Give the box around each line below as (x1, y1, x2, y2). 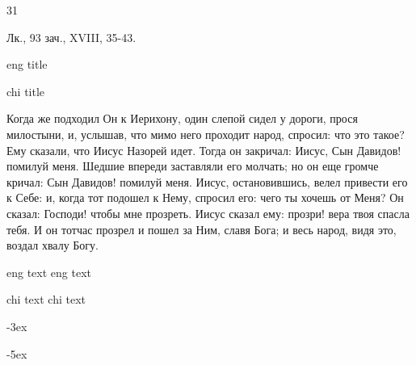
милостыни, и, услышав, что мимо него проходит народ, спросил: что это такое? (6, 125, 405, 142)
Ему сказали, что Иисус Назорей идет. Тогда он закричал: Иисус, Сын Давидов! (6, 141, 401, 158)
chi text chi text (6, 291, 86, 308)
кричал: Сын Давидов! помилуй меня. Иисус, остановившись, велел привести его (6, 173, 408, 190)
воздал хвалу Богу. (6, 237, 99, 254)
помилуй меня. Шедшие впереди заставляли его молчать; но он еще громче (6, 157, 379, 174)
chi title (6, 82, 45, 99)
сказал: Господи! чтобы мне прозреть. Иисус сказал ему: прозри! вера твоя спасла (6, 204, 410, 221)
